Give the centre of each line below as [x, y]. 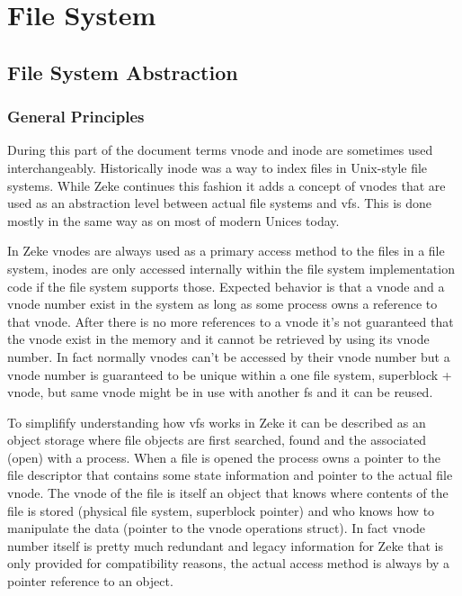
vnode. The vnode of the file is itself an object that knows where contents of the [228, 493]
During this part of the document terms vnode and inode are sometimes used [220, 150]
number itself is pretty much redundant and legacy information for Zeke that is [226, 545]
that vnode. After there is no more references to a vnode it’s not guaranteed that [231, 321]
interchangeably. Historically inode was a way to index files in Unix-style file [218, 167]
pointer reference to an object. [90, 581]
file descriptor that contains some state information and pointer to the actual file [230, 475]
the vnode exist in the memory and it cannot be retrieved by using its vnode [218, 339]
